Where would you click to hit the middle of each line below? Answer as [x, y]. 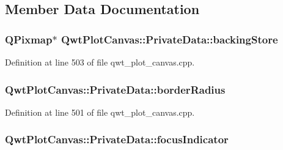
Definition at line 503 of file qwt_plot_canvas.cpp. [100, 62]
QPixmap [29, 39]
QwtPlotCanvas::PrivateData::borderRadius [115, 89]
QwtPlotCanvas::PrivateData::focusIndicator [117, 139]
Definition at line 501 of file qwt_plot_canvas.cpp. [100, 112]
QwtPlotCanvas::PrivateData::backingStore [169, 39]
